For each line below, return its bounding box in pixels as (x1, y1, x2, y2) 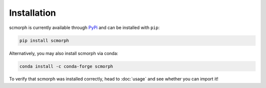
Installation (9, 7, 56, 18)
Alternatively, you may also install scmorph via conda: (9, 50, 118, 56)
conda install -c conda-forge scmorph (19, 63, 113, 69)
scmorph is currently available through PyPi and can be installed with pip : (9, 25, 160, 30)
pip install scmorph (19, 37, 69, 43)
